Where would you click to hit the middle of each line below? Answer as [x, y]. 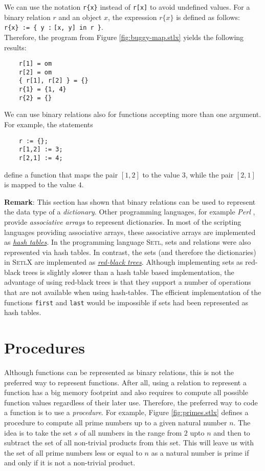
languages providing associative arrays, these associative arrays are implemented [130, 232]
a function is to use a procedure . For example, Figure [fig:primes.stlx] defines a [126, 412]
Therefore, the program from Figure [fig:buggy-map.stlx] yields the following [124, 37]
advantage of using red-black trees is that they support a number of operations [128, 282]
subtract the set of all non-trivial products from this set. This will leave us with [129, 443]
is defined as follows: [208, 17]
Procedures [45, 348]
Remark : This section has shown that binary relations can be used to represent [130, 201]
